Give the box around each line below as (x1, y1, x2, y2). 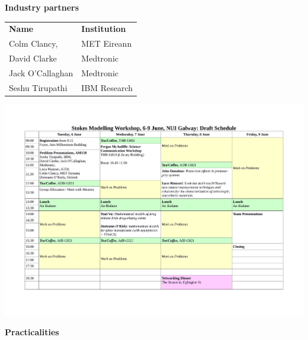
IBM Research (81, 81, 133, 93)
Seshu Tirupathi (9, 81, 68, 93)
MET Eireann (81, 37, 132, 50)
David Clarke (9, 52, 57, 64)
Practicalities (5, 325, 59, 338)
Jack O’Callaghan (9, 66, 73, 79)
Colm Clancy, (9, 37, 58, 50)
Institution (81, 22, 126, 35)
